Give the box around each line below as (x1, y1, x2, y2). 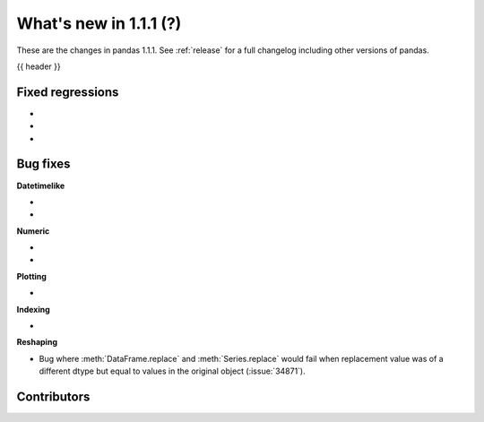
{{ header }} (16, 61, 62, 72)
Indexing (16, 304, 51, 314)
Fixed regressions (16, 84, 119, 99)
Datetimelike (16, 180, 65, 191)
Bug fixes (16, 157, 71, 172)
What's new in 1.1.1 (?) (16, 13, 182, 33)
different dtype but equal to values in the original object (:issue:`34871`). (39, 366, 307, 376)
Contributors (16, 390, 91, 405)
